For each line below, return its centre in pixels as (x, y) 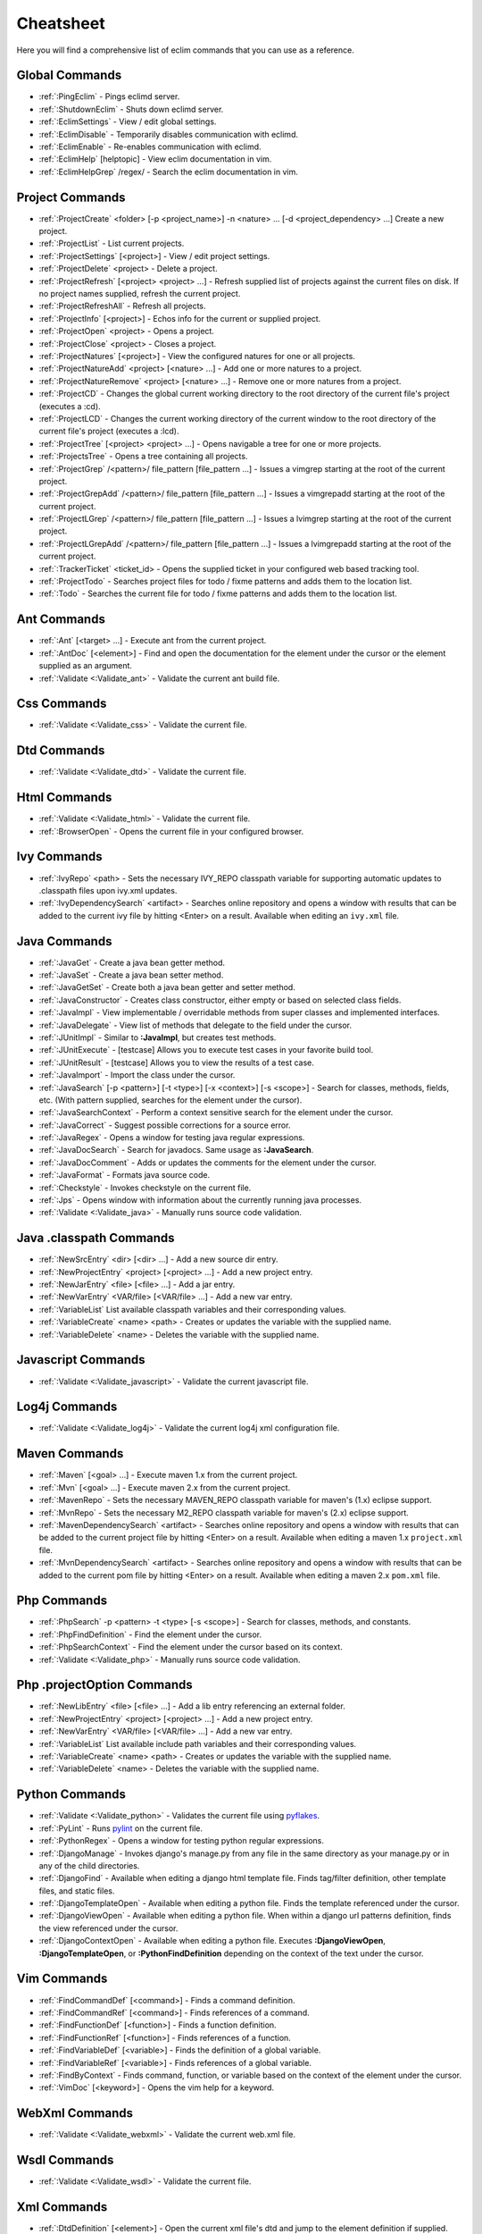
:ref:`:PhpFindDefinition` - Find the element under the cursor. (150, 1634)
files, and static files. (77, 1891)
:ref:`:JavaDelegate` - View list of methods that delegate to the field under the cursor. (195, 1025)
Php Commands (62, 1601)
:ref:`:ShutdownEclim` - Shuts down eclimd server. (131, 109)
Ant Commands (61, 620)
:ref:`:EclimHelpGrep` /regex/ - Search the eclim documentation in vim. (169, 172)
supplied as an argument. (86, 666)
